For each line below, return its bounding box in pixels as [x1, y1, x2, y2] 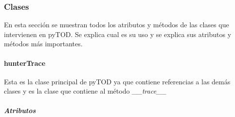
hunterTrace [4, 58, 46, 68]
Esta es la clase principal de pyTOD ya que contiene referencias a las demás [4, 76, 231, 86]
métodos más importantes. [4, 39, 83, 49]
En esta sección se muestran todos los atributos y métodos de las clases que [4, 19, 229, 30]
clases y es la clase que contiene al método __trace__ [4, 86, 166, 96]
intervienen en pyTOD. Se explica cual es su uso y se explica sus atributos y [4, 29, 232, 39]
